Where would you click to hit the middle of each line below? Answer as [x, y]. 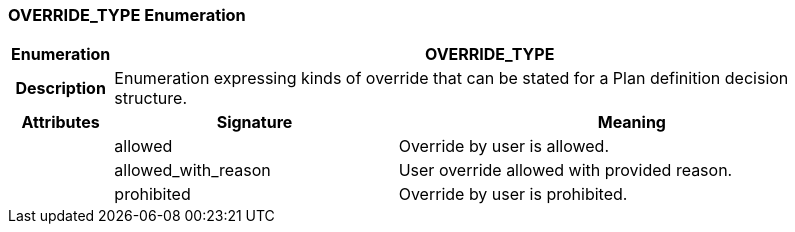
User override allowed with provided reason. [565, 170]
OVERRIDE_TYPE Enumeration [127, 15]
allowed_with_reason [192, 170]
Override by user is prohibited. [513, 194]
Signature [254, 122]
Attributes [60, 122]
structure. [151, 98]
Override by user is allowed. [504, 146]
